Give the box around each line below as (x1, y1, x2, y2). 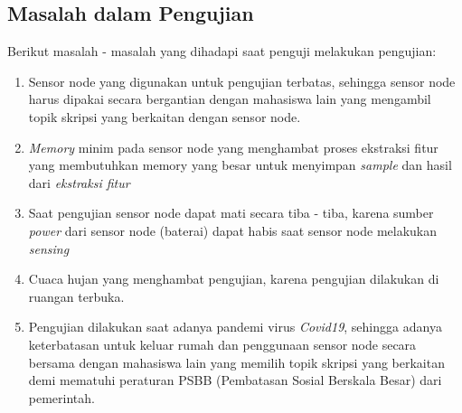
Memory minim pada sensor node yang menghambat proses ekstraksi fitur (28, 137, 438, 156)
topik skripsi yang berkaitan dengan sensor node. (28, 107, 301, 126)
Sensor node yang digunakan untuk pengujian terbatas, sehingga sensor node (28, 71, 456, 90)
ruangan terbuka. (28, 286, 125, 305)
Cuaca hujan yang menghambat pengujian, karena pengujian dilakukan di (28, 269, 439, 288)
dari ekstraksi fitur (28, 173, 130, 192)
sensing (28, 239, 70, 258)
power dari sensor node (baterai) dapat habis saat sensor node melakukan (28, 221, 438, 239)
